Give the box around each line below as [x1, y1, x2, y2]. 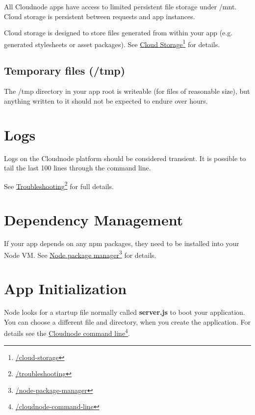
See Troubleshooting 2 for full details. [4, 179, 114, 191]
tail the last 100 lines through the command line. [4, 163, 151, 173]
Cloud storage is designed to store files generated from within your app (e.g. [4, 28, 233, 38]
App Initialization [4, 278, 127, 299]
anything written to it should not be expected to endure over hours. [4, 95, 208, 106]
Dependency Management [4, 210, 183, 230]
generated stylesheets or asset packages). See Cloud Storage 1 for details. [4, 37, 220, 49]
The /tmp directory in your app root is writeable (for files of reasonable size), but [4, 86, 250, 96]
